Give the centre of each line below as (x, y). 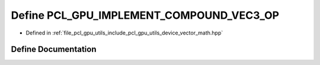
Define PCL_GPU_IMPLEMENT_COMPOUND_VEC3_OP (145, 15)
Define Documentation (54, 49)
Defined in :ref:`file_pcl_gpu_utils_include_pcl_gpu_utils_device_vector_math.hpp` (124, 33)
